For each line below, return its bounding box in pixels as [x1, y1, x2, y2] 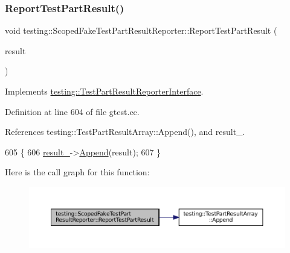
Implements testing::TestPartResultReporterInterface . [5, 85, 204, 97]
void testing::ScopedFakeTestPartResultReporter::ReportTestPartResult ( [5, 24, 277, 37]
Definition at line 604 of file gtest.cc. [5, 105, 140, 117]
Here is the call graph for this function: [5, 166, 150, 178]
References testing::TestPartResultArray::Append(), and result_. [5, 125, 245, 138]
